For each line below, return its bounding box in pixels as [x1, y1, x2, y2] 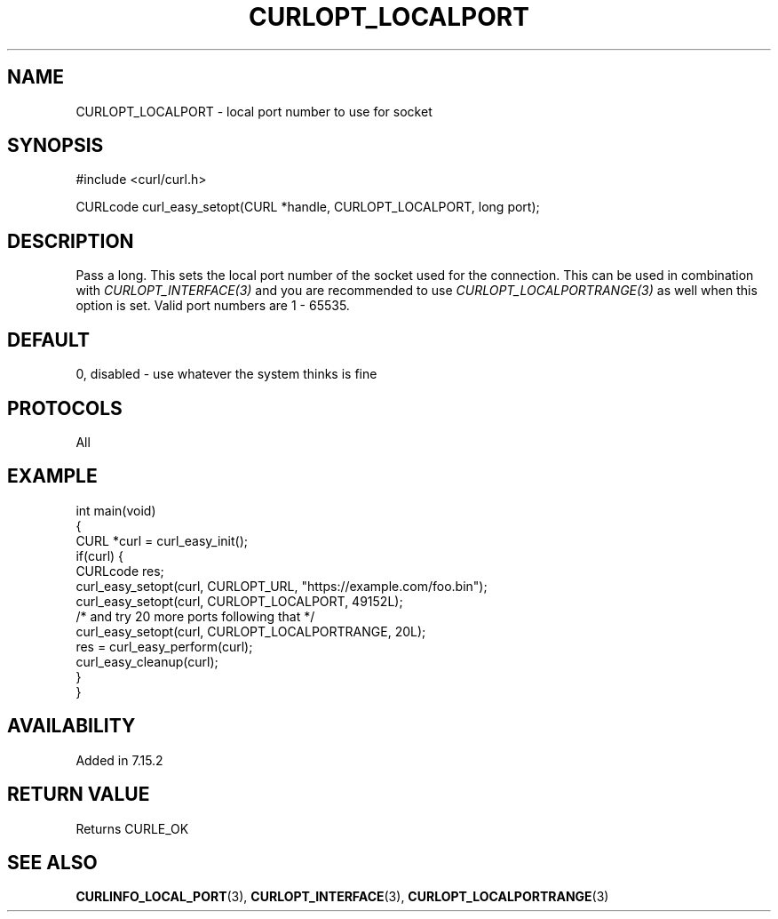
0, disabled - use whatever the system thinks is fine [75, 366, 377, 382]
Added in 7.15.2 [75, 752, 163, 768]
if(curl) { [75, 547, 124, 563]
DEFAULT [7, 328, 90, 351]
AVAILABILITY [7, 715, 136, 738]
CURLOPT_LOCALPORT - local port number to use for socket [75, 103, 433, 119]
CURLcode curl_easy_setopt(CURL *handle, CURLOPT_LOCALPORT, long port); [75, 199, 540, 215]
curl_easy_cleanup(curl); [75, 653, 218, 669]
